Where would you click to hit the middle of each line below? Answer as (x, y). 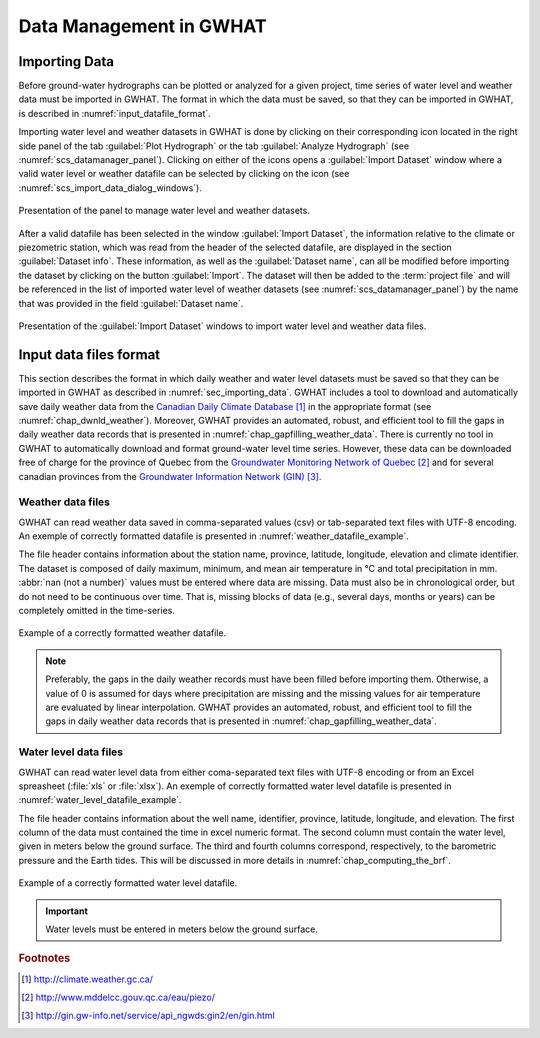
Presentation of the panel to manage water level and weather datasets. (164, 211)
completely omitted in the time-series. (96, 611)
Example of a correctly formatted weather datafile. (122, 633)
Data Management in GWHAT (142, 26)
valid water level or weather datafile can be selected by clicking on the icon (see (184, 174)
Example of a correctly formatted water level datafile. (128, 883)
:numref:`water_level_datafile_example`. (100, 800)
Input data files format (89, 354)
